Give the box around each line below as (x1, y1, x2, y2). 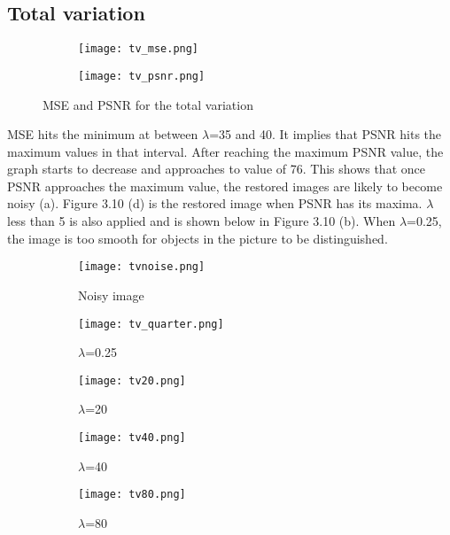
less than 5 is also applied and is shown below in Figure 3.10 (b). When (7, 212, 396, 230)
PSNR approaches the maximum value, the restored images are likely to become (7, 176, 443, 195)
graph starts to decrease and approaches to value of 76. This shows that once (7, 159, 425, 178)
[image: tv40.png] (78, 431, 186, 445)
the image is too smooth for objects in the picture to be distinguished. (7, 229, 388, 247)
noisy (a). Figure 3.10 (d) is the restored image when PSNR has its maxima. (7, 194, 423, 213)
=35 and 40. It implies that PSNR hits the (209, 125, 442, 143)
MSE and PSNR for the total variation (43, 95, 253, 113)
